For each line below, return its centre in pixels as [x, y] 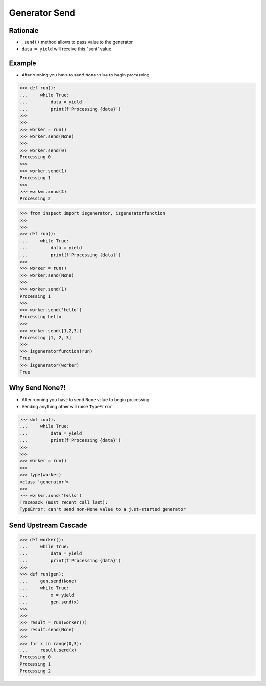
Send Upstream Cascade [48, 525]
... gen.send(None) [48, 581]
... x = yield [47, 595]
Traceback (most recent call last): [64, 502]
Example [23, 63]
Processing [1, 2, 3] [46, 338]
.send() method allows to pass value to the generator [77, 42]
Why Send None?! [37, 388]
